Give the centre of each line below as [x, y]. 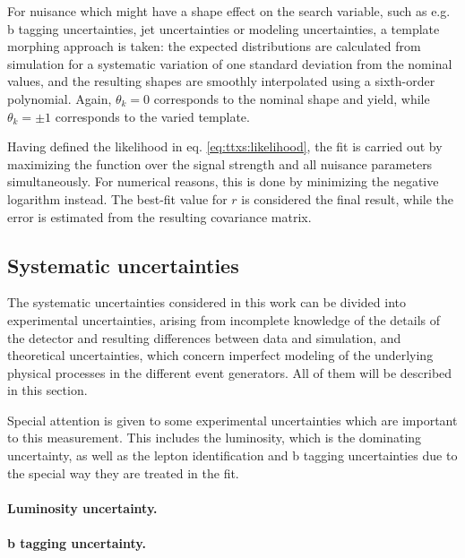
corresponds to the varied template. [152, 116]
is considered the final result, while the [348, 198]
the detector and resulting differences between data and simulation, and [204, 337]
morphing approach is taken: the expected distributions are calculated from [214, 46]
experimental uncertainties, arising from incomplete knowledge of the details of [224, 319]
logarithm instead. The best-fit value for [117, 198]
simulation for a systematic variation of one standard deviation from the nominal [230, 63]
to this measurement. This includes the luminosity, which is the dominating [215, 438]
